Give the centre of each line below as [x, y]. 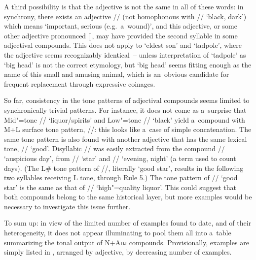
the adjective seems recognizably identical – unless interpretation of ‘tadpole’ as [125, 54]
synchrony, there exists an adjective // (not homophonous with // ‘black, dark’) [125, 16]
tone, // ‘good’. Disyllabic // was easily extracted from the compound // [114, 148]
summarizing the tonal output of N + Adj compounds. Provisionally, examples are [127, 242]
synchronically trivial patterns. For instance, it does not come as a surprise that [125, 110]
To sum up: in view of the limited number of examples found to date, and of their [128, 223]
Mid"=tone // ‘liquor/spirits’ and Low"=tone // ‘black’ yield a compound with [125, 119]
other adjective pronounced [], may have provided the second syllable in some [121, 35]
